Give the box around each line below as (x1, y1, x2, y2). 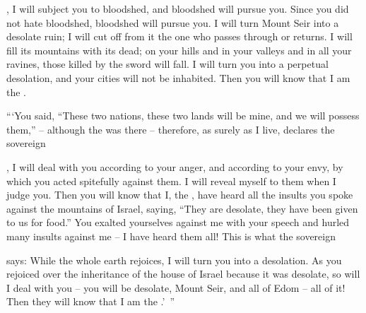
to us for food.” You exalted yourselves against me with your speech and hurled (6, 215, 350, 230)
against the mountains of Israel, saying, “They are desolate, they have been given (6, 201, 358, 215)
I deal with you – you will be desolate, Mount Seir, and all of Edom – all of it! (6, 280, 346, 295)
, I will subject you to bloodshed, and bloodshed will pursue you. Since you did (6, 1, 349, 16)
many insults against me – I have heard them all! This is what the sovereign (6, 228, 336, 243)
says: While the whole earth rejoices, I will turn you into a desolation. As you (6, 252, 342, 267)
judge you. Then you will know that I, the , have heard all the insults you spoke (6, 187, 353, 202)
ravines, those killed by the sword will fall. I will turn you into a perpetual (6, 57, 329, 71)
